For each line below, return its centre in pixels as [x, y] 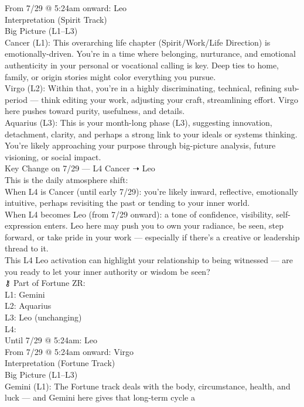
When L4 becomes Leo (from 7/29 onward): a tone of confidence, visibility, [139, 214]
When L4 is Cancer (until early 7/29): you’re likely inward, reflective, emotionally [151, 191]
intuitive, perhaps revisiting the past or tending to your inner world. [127, 203]
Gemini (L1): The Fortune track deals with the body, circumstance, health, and [148, 386]
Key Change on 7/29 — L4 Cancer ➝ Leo [80, 168]
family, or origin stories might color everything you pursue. [110, 76]
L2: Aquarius [28, 306]
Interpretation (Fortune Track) [60, 363]
